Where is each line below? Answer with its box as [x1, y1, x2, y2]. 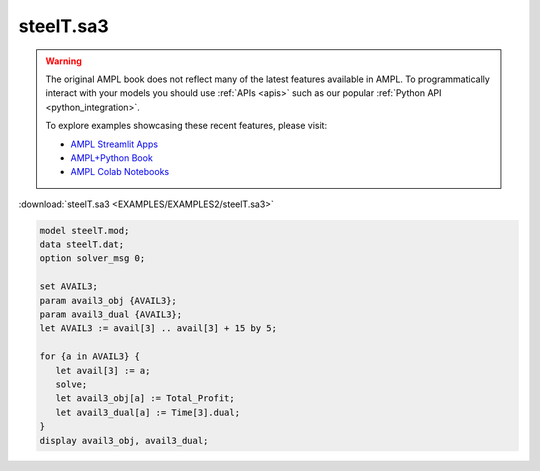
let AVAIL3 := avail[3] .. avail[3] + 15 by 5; [39, 323, 277, 334]
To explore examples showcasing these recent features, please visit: [45, 120, 328, 132]
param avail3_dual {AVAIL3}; [39, 309, 183, 320]
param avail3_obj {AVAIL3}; [39, 295, 177, 306]
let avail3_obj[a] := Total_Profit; [55, 393, 235, 404]
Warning [45, 55, 82, 67]
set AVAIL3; [39, 281, 99, 292]
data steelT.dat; [39, 239, 125, 250]
